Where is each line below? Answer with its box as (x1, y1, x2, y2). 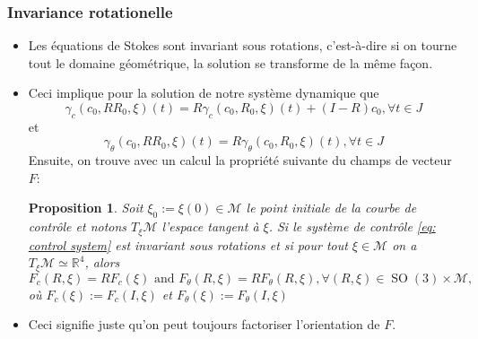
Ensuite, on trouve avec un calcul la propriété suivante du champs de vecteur (28, 151, 452, 169)
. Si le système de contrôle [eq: (268, 217, 436, 236)
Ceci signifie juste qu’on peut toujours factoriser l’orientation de (28, 315, 380, 334)
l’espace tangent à (161, 217, 259, 236)
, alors (84, 253, 120, 272)
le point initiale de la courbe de (246, 198, 417, 217)
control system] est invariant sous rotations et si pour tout (28, 235, 348, 254)
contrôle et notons (28, 217, 127, 236)
